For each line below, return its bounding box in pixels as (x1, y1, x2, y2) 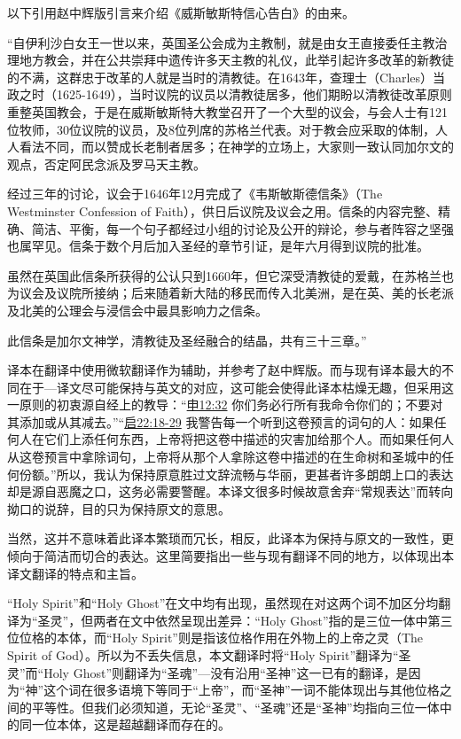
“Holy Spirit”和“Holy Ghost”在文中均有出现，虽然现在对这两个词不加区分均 (7, 594, 439, 612)
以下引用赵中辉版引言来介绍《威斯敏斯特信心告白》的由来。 (7, 4, 355, 21)
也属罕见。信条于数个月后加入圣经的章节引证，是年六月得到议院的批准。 (7, 237, 429, 255)
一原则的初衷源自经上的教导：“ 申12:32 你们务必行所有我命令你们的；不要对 (7, 395, 443, 414)
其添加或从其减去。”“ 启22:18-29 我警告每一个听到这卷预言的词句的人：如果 (7, 412, 434, 431)
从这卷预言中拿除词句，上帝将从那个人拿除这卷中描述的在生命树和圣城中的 (7, 447, 441, 466)
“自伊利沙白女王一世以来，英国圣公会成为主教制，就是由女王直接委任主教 (7, 33, 435, 51)
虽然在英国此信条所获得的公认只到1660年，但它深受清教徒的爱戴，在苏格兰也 (7, 266, 454, 284)
